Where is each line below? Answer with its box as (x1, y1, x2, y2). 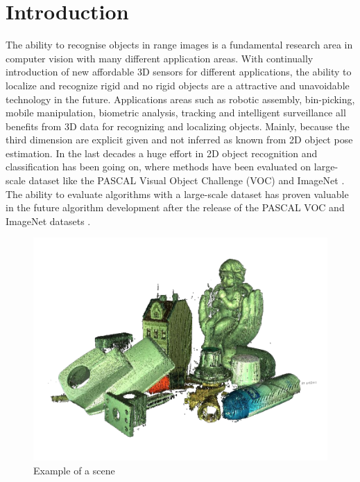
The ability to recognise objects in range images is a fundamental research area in (6, 37, 353, 52)
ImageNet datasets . (6, 213, 91, 228)
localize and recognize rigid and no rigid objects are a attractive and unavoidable (6, 78, 350, 92)
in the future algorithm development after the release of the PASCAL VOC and (6, 200, 345, 215)
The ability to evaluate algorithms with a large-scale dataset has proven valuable (6, 186, 349, 201)
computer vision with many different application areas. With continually (6, 51, 314, 65)
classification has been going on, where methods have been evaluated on (6, 159, 311, 174)
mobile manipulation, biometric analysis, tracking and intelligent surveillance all (6, 105, 346, 120)
